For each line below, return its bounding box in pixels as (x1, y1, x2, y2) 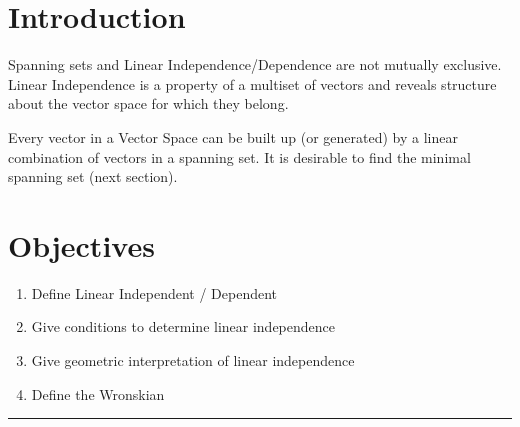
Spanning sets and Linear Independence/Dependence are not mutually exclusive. (8, 54, 502, 75)
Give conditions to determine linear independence (31, 316, 336, 337)
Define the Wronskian (31, 383, 165, 404)
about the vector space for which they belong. (8, 93, 289, 114)
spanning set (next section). (8, 166, 178, 187)
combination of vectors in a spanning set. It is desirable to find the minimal (8, 146, 471, 167)
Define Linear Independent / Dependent (31, 282, 278, 303)
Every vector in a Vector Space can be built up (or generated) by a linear (8, 126, 458, 147)
